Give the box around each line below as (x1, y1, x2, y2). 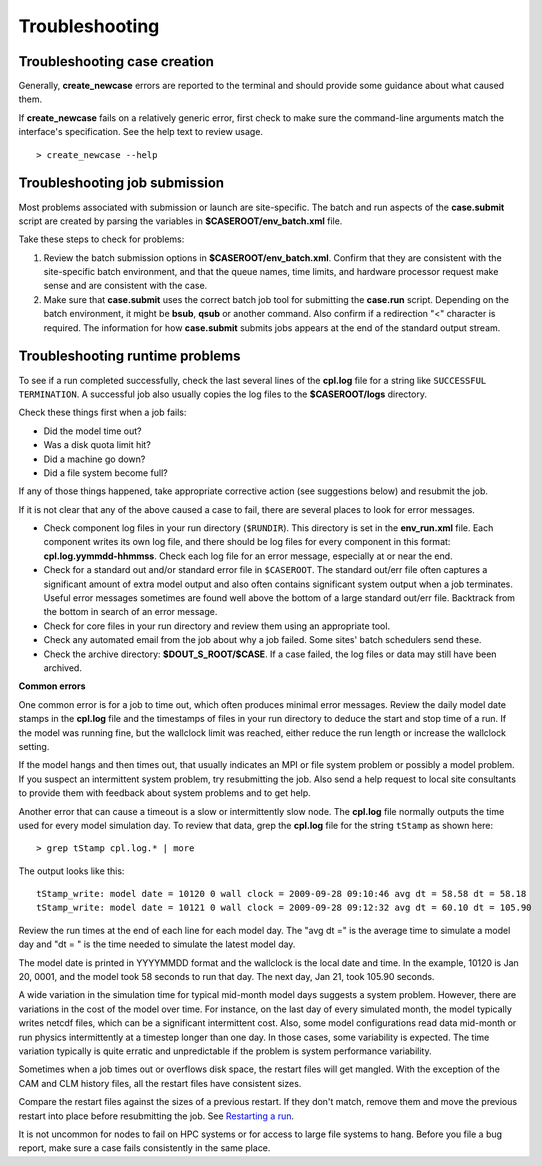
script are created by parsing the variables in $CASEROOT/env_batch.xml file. (18, 215, 343, 227)
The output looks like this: (18, 865, 125, 877)
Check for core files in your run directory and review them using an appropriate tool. (43, 620, 390, 632)
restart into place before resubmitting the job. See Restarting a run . (18, 1110, 295, 1122)
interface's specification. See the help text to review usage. (18, 126, 264, 138)
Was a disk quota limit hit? (43, 439, 152, 451)
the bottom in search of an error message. (43, 606, 218, 618)
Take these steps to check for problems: (18, 233, 185, 245)
